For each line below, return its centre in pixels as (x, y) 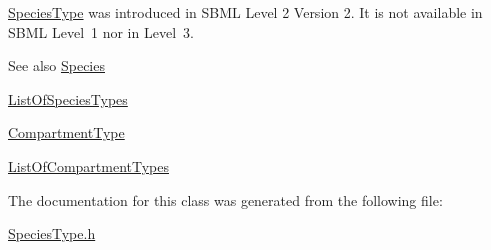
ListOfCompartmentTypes (88, 165)
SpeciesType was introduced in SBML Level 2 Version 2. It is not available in (245, 12)
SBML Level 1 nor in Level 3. (101, 31)
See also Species (56, 65)
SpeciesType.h (52, 233)
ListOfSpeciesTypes (68, 98)
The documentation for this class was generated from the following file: (225, 199)
